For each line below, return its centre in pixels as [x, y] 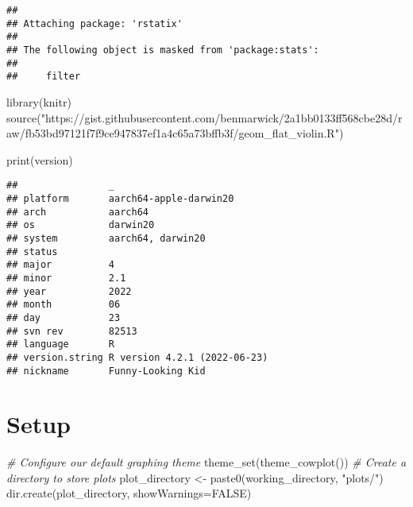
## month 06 [64, 305]
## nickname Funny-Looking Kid [106, 371]
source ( [24, 117]
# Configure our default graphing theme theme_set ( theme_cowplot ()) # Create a [206, 462]
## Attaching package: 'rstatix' [95, 23]
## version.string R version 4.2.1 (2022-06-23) [137, 357]
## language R [61, 344]
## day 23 [64, 317]
